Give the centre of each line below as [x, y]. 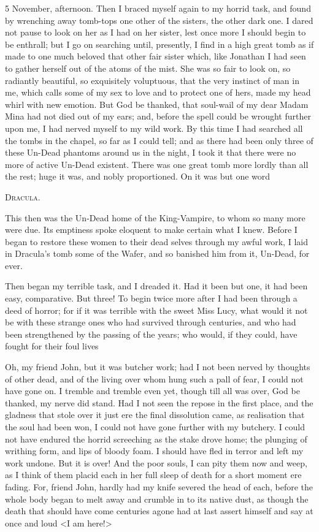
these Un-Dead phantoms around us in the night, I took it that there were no [151, 152]
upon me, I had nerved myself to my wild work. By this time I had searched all [154, 128]
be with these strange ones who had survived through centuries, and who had [151, 322]
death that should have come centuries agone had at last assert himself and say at [159, 511]
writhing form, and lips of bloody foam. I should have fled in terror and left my [154, 451]
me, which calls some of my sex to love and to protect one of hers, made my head [158, 92]
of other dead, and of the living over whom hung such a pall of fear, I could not [154, 378]
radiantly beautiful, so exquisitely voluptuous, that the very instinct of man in [152, 80]
